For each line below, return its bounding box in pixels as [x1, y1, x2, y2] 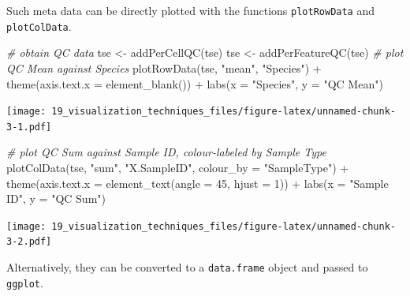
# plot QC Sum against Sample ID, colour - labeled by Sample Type [6, 144, 326, 160]
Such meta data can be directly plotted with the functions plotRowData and [6, 2, 375, 18]
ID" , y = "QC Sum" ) [6, 190, 106, 207]
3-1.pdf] [6, 121, 52, 133]
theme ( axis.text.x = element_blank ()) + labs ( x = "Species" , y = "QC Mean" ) [6, 75, 383, 92]
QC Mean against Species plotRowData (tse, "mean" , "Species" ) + [6, 59, 322, 76]
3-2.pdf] [6, 236, 52, 248]
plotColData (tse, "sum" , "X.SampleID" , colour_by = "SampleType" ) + [6, 159, 349, 175]
